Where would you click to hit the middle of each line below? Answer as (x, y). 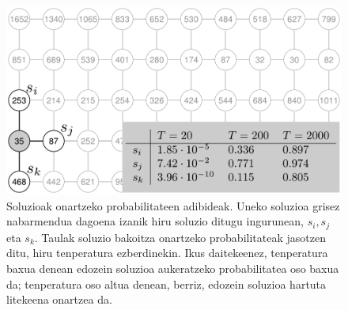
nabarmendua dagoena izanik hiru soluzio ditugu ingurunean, (155, 221)
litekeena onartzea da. (59, 299)
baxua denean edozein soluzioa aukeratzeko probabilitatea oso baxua (173, 268)
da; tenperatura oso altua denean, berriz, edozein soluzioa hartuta (166, 284)
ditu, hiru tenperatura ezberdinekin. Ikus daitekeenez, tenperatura (167, 253)
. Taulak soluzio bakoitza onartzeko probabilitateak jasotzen (180, 237)
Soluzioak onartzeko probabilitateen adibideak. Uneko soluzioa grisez (173, 205)
